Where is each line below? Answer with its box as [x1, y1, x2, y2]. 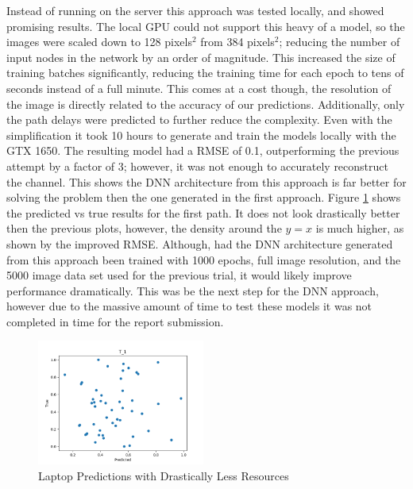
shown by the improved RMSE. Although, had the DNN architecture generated [6, 235, 393, 252]
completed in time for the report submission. [6, 313, 224, 329]
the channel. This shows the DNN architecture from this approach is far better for [6, 173, 407, 190]
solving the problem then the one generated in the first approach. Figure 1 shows [6, 189, 401, 206]
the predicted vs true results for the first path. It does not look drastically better [6, 204, 400, 221]
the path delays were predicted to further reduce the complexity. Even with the [6, 111, 392, 128]
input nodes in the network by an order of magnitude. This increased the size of [6, 48, 396, 65]
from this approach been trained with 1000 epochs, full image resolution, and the [6, 251, 401, 268]
